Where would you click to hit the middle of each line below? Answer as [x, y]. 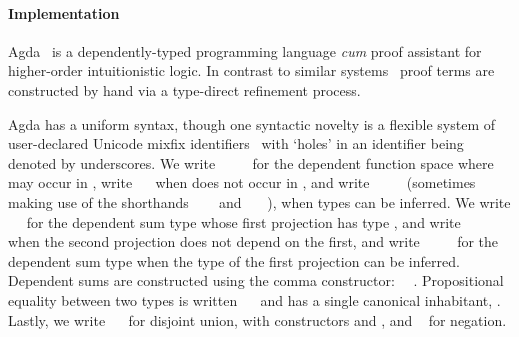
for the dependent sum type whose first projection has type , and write [243, 221]
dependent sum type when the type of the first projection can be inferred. [234, 260]
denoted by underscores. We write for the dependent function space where [251, 162]
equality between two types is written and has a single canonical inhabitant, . [254, 299]
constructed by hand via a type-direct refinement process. [184, 89]
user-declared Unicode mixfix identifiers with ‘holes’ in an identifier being [236, 143]
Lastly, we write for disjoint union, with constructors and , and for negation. [257, 319]
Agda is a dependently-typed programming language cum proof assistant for [245, 50]
